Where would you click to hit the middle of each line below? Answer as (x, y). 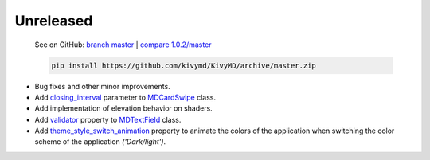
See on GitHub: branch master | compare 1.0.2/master (123, 45)
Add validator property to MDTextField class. (108, 119)
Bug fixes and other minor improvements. (102, 86)
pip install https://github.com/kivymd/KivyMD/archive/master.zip (184, 65)
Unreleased (54, 21)
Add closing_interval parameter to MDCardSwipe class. (125, 97)
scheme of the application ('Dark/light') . (100, 142)
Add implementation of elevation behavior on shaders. (123, 108)
